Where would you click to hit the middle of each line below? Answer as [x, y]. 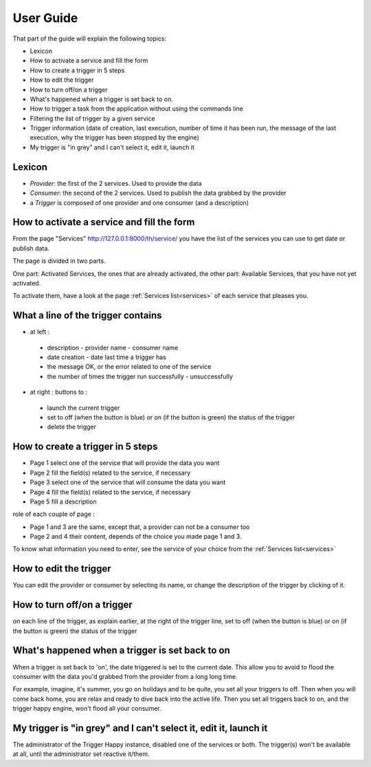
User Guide [45, 18]
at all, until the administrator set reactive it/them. [81, 754]
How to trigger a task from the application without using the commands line [136, 109]
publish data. [31, 248]
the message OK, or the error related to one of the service [129, 367]
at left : [40, 332]
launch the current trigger [83, 408]
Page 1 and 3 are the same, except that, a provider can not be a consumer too [140, 527]
